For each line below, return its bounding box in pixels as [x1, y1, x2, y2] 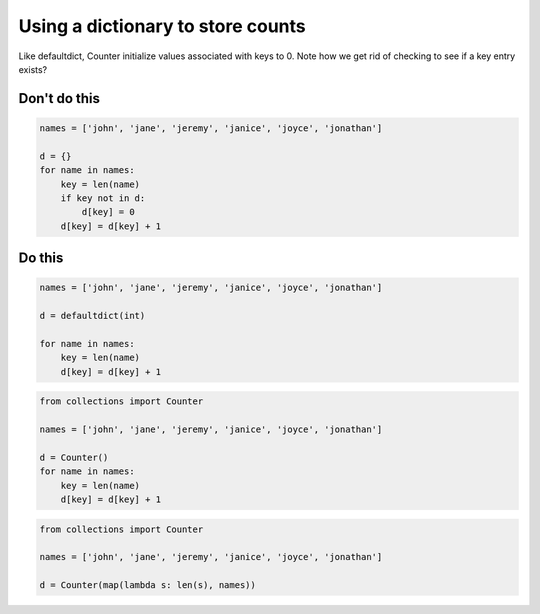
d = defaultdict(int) [39, 310, 146, 322]
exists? [18, 63, 48, 75]
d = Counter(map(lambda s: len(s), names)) [39, 580, 257, 591]
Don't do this [18, 90, 100, 107]
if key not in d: [60, 192, 146, 204]
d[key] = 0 [81, 206, 135, 218]
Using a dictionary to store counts [18, 15, 307, 37]
